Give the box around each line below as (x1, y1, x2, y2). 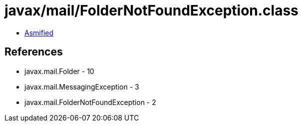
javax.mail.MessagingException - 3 (24, 82, 139, 91)
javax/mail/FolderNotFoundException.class (4, 2, 299, 19)
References (4, 45, 63, 58)
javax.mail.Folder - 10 (24, 66, 94, 75)
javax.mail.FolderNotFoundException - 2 (24, 97, 156, 106)
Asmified (24, 28, 54, 37)
